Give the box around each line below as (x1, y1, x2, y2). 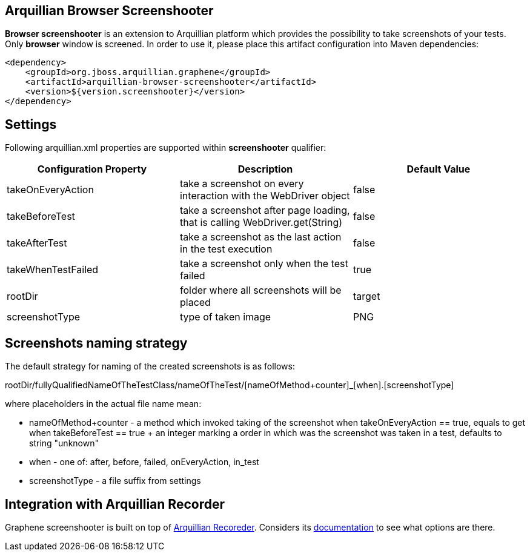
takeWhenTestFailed (7, 263, 99, 276)
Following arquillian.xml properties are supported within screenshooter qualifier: (5, 142, 326, 153)
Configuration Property (37, 163, 147, 176)
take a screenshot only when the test (179, 257, 348, 270)
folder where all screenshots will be (179, 284, 342, 297)
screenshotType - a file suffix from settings (29, 475, 201, 486)
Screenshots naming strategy (5, 335, 188, 351)
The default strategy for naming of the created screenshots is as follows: (5, 361, 295, 372)
